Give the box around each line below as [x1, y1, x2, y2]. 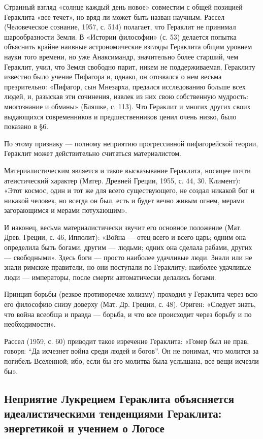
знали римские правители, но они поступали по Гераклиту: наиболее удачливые [4, 262, 251, 272]
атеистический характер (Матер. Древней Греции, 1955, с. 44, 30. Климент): [4, 175, 241, 185]
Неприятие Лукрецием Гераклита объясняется [4, 390, 235, 406]
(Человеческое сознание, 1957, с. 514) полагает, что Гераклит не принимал [4, 21, 236, 32]
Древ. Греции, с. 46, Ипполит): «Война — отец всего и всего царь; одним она [4, 232, 246, 242]
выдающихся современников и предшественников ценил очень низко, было [4, 111, 237, 121]
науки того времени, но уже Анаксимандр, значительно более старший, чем [4, 51, 239, 61]
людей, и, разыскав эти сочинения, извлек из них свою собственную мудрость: [4, 91, 248, 102]
